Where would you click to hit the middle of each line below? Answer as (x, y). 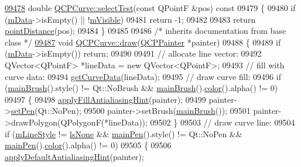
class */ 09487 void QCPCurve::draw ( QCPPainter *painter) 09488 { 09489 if (143, 42)
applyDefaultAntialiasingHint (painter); (74, 156)
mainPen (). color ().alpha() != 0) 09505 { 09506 (88, 145)
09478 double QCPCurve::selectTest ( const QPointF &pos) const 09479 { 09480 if (150, 8)
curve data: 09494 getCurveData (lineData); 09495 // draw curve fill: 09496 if (143, 76)
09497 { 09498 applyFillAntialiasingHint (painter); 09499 (105, 99)
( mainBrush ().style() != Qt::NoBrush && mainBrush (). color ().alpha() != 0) (141, 88)
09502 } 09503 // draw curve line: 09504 (223, 122)
